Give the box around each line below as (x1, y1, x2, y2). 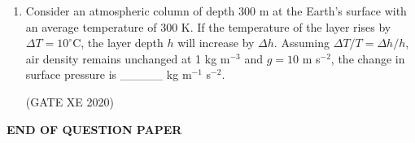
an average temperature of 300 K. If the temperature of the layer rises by (25, 18, 391, 35)
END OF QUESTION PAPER (7, 120, 182, 137)
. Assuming (273, 34, 330, 51)
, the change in (330, 50, 405, 67)
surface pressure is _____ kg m (25, 66, 192, 83)
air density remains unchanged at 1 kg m (25, 50, 230, 67)
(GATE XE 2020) (25, 93, 115, 110)
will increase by (177, 34, 255, 51)
